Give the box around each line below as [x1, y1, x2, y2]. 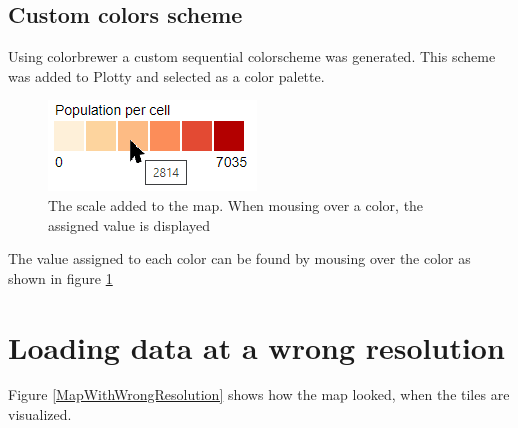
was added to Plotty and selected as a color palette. [8, 65, 325, 86]
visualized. [8, 404, 72, 425]
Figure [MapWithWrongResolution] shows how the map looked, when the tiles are [8, 384, 510, 405]
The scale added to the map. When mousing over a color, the [48, 194, 424, 215]
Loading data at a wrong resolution [8, 326, 505, 367]
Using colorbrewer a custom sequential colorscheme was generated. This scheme [8, 46, 496, 67]
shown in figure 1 [8, 267, 113, 288]
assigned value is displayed [48, 214, 211, 235]
